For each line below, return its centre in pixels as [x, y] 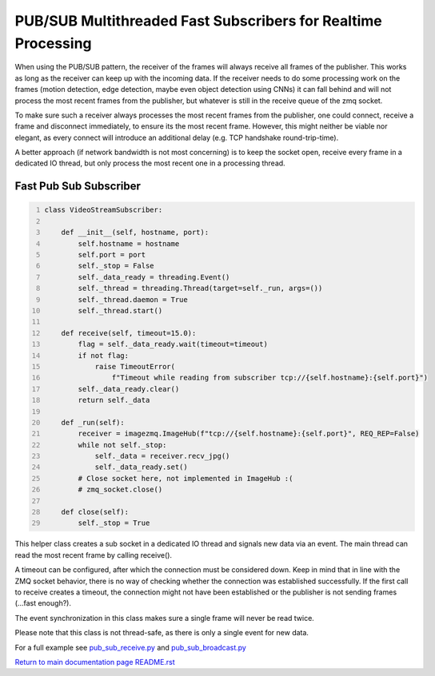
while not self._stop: [122, 445]
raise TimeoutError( [135, 366]
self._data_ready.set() [141, 467]
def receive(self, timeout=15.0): [129, 333]
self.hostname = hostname [129, 243]
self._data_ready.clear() [129, 389]
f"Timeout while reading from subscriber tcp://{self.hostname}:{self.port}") [269, 378]
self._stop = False [116, 266]
